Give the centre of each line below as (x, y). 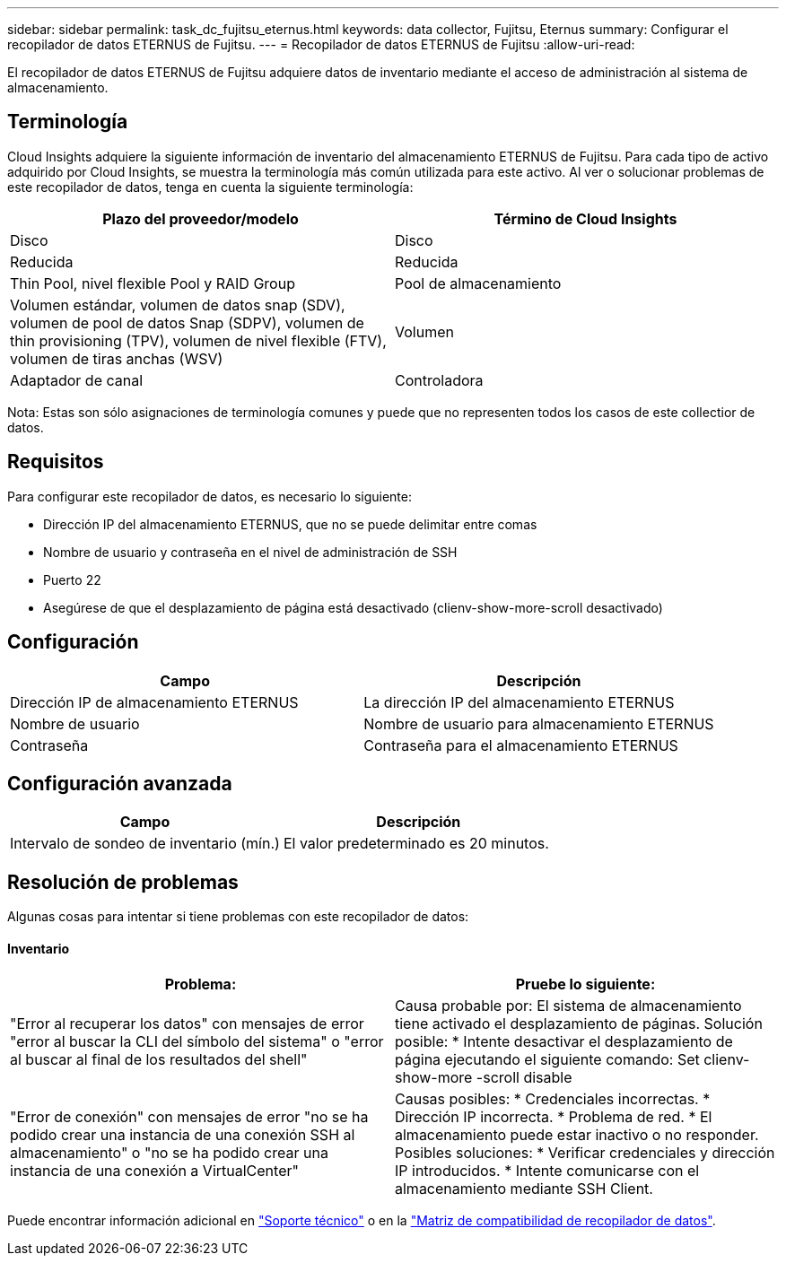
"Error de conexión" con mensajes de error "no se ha (189, 1117)
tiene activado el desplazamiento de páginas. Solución (579, 1024)
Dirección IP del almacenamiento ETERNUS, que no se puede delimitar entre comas (290, 524)
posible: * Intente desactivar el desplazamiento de (564, 1042)
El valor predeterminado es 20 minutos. (416, 844)
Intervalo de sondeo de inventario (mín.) (145, 844)
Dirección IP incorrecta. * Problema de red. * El (554, 1117)
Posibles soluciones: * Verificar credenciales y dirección (585, 1153)
